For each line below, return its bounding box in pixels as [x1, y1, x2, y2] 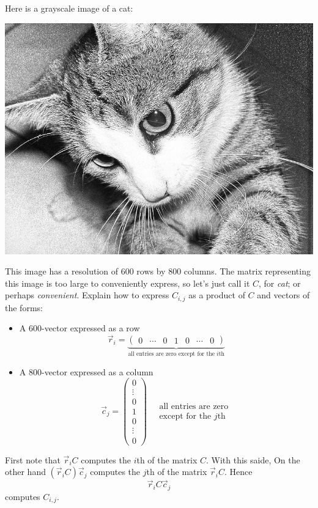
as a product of [188, 289, 245, 301]
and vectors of [257, 289, 310, 301]
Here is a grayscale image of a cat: [5, 2, 133, 14]
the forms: [5, 301, 43, 314]
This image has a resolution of [5, 265, 118, 278]
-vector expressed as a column [41, 365, 153, 378]
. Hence [224, 465, 253, 478]
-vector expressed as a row [41, 322, 140, 334]
